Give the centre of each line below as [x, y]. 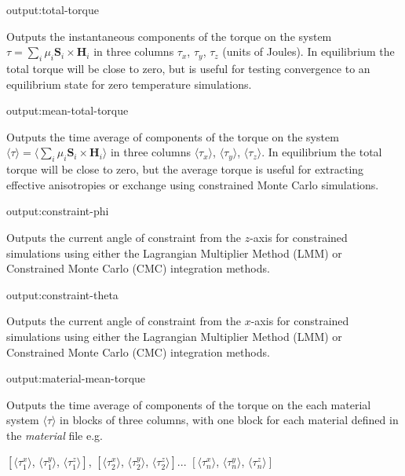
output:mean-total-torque [67, 110]
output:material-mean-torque [76, 378]
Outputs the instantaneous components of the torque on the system [169, 36]
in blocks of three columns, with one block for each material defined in [229, 420]
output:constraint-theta [62, 294]
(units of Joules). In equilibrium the [308, 51]
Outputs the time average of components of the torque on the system [173, 136]
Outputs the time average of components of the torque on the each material [189, 404]
